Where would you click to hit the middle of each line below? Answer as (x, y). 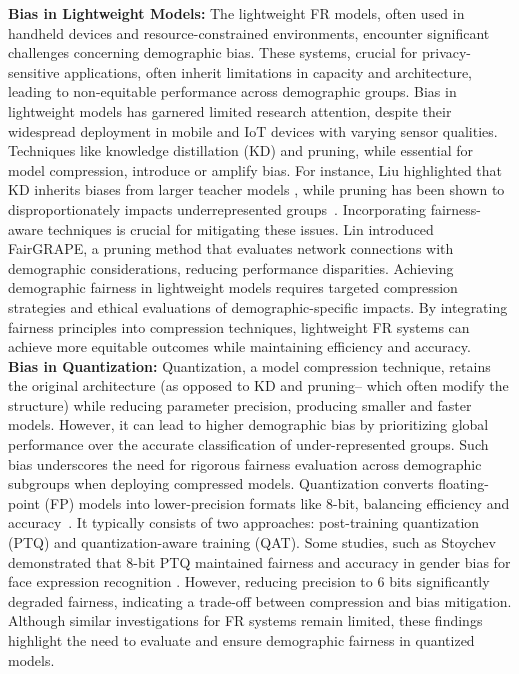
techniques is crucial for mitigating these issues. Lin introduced (240, 228)
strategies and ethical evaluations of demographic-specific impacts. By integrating (258, 306)
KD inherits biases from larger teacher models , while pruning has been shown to (256, 189)
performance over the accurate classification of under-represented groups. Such (248, 444)
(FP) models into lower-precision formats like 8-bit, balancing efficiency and (277, 502)
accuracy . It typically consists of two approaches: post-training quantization (244, 522)
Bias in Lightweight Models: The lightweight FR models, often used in (236, 13)
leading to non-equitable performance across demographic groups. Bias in (232, 91)
